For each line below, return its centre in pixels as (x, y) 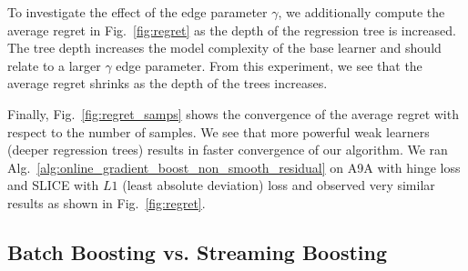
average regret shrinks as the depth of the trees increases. (168, 83)
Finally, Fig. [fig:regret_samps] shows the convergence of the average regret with (233, 113)
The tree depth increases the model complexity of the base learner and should (224, 48)
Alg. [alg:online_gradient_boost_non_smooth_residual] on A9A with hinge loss (234, 167)
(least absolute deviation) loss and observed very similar (279, 185)
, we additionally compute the (361, 12)
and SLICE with (53, 185)
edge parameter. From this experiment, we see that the (269, 65)
